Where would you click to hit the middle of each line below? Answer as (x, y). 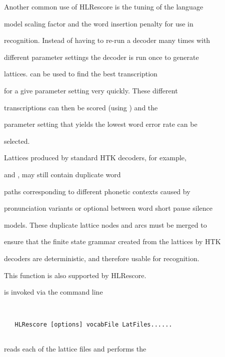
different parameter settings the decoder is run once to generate (101, 57)
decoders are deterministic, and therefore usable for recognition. (102, 258)
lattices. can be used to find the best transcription (81, 74)
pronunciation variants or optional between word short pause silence (108, 208)
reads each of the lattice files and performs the (75, 349)
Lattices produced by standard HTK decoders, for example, (95, 158)
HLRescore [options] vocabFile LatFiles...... (93, 325)
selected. (17, 141)
